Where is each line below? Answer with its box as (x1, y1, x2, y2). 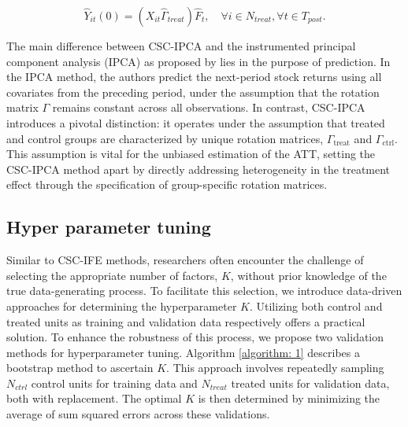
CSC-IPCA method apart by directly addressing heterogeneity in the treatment (6, 160, 391, 177)
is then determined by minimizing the (198, 390, 380, 407)
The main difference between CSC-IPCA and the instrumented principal (6, 38, 356, 53)
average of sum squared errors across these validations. (6, 406, 270, 422)
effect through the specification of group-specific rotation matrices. (6, 176, 328, 193)
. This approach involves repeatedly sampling (166, 359, 384, 376)
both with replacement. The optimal (6, 390, 182, 407)
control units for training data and (31, 374, 198, 391)
